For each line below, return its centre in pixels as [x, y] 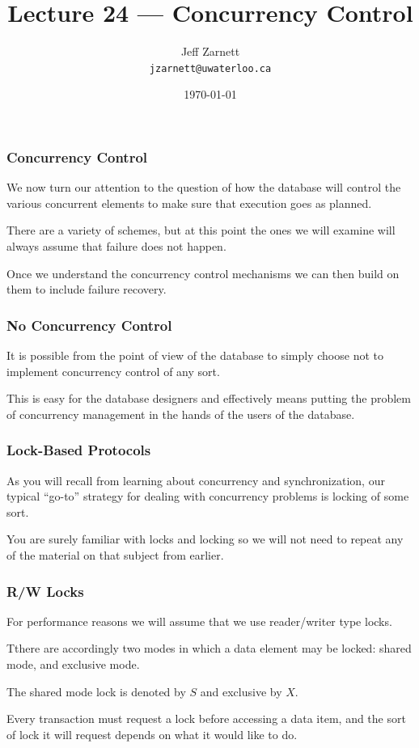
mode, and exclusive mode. [73, 664]
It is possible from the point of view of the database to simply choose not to [195, 355]
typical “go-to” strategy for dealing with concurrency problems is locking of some [208, 496]
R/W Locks [45, 591]
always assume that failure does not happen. [116, 246]
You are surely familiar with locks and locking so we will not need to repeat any [205, 539]
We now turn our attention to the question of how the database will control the [204, 187]
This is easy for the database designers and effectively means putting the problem [209, 398]
